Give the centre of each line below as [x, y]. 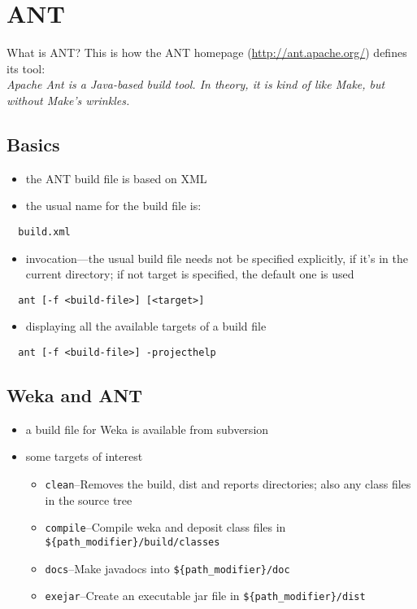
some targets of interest [84, 456]
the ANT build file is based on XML [116, 178]
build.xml [44, 232]
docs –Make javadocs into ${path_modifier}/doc [167, 568]
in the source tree [89, 499]
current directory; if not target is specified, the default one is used [190, 274]
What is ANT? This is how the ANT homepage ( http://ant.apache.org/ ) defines [207, 53]
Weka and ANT [75, 395]
